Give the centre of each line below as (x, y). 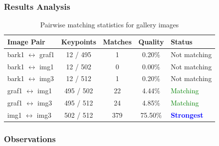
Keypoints (79, 41)
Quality (151, 41)
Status (181, 41)
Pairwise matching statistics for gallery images (109, 25)
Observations (30, 138)
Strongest (187, 115)
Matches (117, 41)
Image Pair (26, 41)
